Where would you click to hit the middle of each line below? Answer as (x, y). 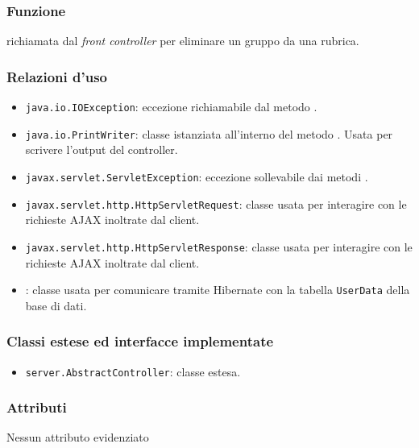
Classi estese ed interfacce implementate (140, 341)
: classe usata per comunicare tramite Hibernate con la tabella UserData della (218, 290)
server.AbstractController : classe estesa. (133, 371)
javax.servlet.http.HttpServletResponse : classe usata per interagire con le (219, 246)
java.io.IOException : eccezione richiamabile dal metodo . (171, 107)
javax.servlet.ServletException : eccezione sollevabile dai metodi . (197, 176)
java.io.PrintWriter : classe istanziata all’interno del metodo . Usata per (209, 133)
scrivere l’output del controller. (102, 149)
